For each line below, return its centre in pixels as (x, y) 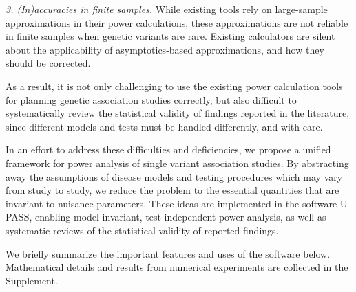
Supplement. (32, 280)
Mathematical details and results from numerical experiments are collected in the (177, 267)
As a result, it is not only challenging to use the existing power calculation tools (174, 86)
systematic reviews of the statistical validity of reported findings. (142, 230)
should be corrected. (48, 63)
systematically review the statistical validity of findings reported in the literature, (178, 113)
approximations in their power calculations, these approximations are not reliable (177, 22)
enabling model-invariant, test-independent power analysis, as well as (180, 217)
